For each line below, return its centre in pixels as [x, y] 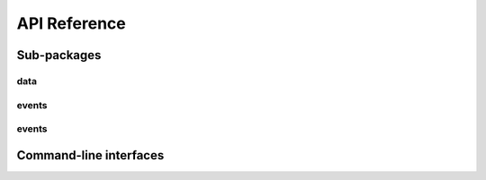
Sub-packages [59, 55]
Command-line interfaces [90, 155]
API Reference [71, 23]
